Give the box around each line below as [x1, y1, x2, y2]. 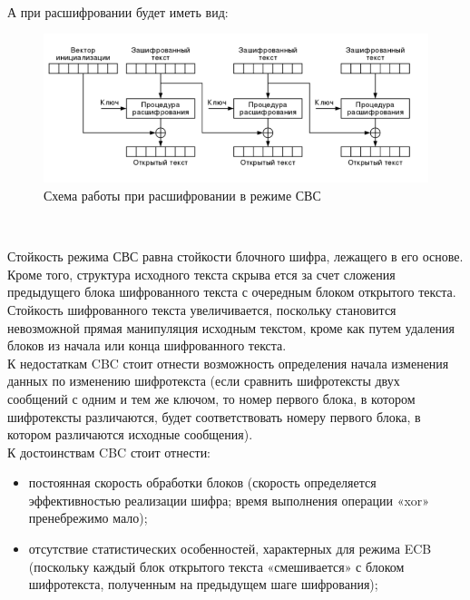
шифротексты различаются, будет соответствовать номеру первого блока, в [7, 407, 421, 426]
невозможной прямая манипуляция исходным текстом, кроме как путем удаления [7, 318, 455, 337]
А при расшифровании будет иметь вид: [7, 2, 229, 21]
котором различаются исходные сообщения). [7, 425, 253, 444]
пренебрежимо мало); [28, 508, 148, 527]
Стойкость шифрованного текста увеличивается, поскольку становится [7, 300, 397, 319]
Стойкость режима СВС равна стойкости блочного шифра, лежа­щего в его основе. [7, 247, 464, 266]
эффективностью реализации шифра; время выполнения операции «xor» [28, 490, 430, 509]
